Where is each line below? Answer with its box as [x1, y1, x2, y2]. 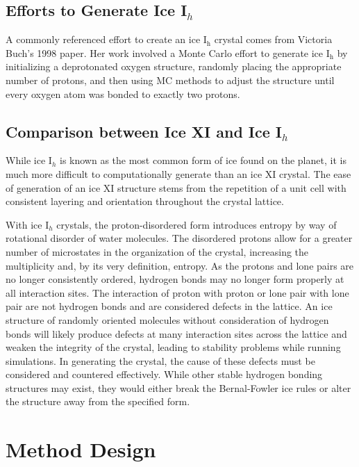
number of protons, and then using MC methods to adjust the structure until [6, 72, 335, 87]
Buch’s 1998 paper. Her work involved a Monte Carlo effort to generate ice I [6, 45, 330, 60]
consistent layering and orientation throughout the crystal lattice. [6, 194, 284, 208]
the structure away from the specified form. [6, 394, 190, 409]
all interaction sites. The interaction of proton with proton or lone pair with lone [6, 285, 349, 300]
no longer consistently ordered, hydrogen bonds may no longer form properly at [6, 272, 344, 286]
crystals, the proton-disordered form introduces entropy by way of [56, 217, 337, 231]
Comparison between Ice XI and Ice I [6, 120, 282, 142]
